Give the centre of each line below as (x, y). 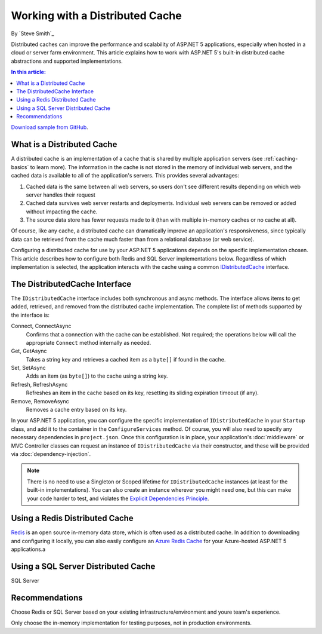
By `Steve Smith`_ (32, 33)
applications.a (28, 549)
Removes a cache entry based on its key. (76, 410)
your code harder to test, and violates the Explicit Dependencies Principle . (118, 498)
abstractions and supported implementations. (67, 61)
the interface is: (30, 315)
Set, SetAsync (28, 368)
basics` (20, 167)
